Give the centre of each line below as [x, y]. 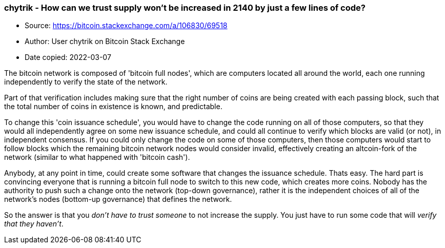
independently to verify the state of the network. [86, 82]
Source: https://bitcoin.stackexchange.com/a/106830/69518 [126, 26]
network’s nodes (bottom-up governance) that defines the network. [118, 199]
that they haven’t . [34, 224]
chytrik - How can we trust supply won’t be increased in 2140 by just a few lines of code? [185, 8]
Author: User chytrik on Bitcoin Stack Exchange [105, 42]
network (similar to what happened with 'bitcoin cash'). [97, 157]
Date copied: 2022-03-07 [68, 57]
